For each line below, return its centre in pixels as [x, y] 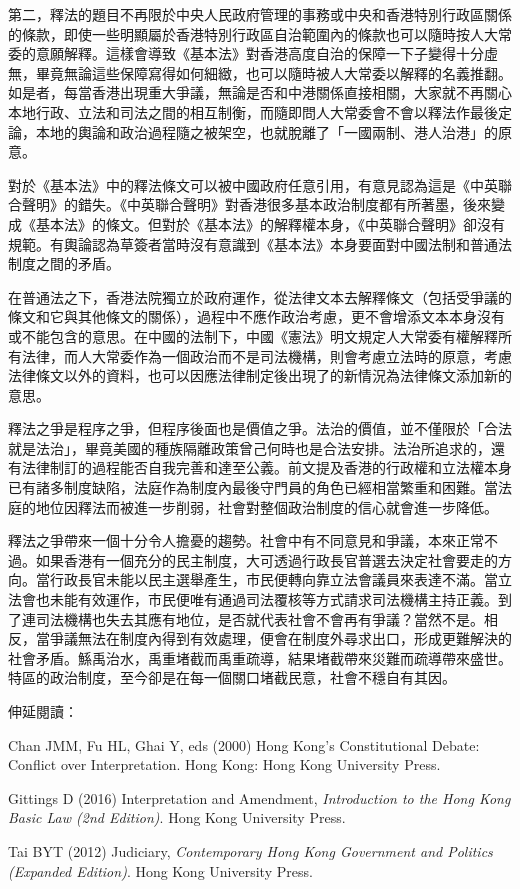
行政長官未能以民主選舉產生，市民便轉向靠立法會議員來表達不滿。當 [273, 579]
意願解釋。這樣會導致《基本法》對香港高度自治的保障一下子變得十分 [259, 53]
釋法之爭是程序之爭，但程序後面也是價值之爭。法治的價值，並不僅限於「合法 [260, 428]
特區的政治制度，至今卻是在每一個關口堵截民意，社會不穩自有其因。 [232, 677]
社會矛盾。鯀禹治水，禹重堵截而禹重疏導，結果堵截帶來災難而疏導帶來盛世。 [260, 657]
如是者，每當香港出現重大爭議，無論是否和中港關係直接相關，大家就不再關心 [260, 92]
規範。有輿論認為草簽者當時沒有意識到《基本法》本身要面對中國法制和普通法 [260, 243]
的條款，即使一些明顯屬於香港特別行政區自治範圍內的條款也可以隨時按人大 [253, 33]
